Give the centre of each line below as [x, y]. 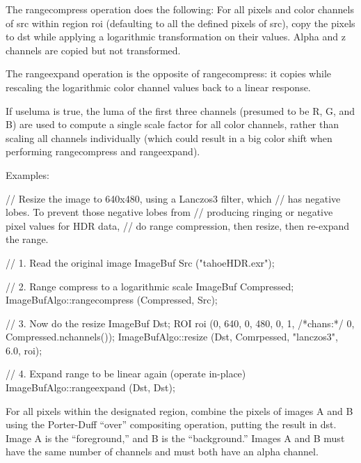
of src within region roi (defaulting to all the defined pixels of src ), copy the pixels [180, 23]
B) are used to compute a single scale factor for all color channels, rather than [173, 124]
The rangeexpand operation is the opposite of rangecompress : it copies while [169, 73]
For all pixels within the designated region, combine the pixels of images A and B [179, 410]
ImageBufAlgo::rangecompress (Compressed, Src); [112, 300]
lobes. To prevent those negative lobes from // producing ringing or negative [169, 212]
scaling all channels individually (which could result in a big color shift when [169, 138]
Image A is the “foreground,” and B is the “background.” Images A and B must [175, 438]
